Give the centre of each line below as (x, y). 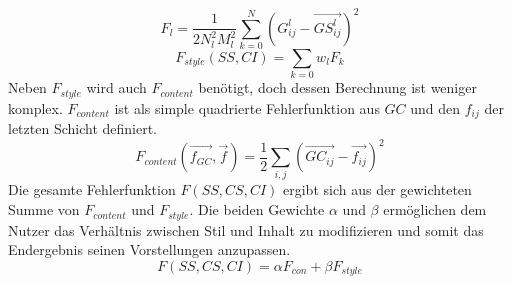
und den (435, 107)
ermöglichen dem (435, 209)
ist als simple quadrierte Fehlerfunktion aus (247, 107)
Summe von (44, 209)
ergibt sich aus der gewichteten (377, 189)
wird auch (116, 87)
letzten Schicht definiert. (82, 128)
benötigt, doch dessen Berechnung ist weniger (337, 87)
